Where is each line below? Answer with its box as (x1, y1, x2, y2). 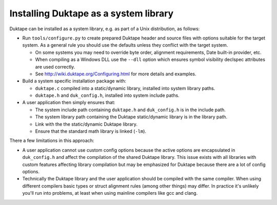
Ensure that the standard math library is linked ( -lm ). (35, 128, 146, 134)
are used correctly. (35, 64, 75, 70)
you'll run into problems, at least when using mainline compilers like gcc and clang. (22, 190, 198, 196)
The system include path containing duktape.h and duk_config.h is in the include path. (35, 107, 226, 113)
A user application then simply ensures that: (22, 99, 115, 106)
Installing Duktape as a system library (9, 8, 174, 19)
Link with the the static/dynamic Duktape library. (35, 121, 138, 127)
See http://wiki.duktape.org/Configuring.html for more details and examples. (35, 71, 197, 77)
